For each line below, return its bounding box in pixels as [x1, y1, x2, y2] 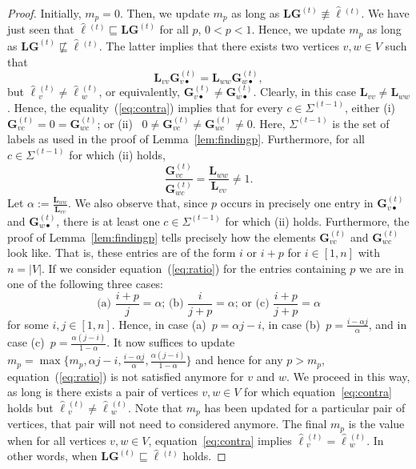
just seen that [7, 21, 74, 38]
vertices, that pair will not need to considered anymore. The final [7, 415, 327, 432]
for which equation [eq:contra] [244, 383, 392, 400]
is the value [348, 415, 405, 432]
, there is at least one [56, 212, 160, 229]
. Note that [128, 399, 183, 415]
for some [7, 315, 49, 332]
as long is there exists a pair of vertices [7, 383, 198, 400]
